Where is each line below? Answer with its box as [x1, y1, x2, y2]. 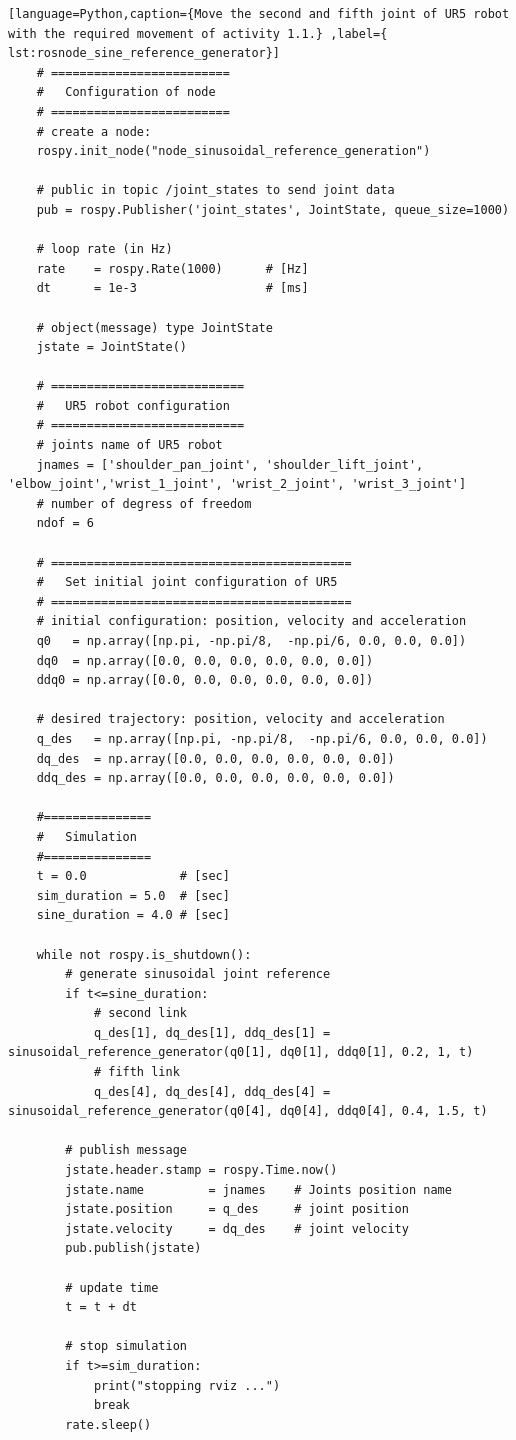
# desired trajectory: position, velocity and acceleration [36, 712, 445, 727]
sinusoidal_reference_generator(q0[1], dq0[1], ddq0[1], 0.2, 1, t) [8, 1045, 474, 1060]
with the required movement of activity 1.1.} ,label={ [8, 26, 388, 41]
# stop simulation [65, 1339, 187, 1354]
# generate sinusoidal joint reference [65, 967, 331, 982]
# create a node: [36, 124, 152, 139]
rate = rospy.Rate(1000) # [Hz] [36, 261, 309, 276]
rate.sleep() [65, 1417, 152, 1432]
